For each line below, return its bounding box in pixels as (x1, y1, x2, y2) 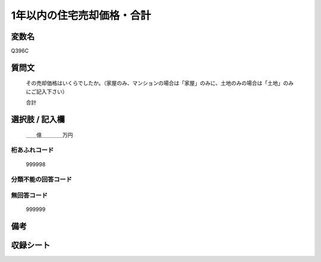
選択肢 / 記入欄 (11, 115, 65, 125)
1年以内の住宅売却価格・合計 (11, 9, 152, 22)
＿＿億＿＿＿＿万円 (26, 131, 73, 138)
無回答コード (11, 191, 48, 199)
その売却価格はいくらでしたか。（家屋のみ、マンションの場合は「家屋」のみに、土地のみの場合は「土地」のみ (26, 80, 294, 87)
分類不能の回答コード (11, 175, 73, 184)
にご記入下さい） (26, 88, 68, 95)
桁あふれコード (11, 146, 54, 154)
